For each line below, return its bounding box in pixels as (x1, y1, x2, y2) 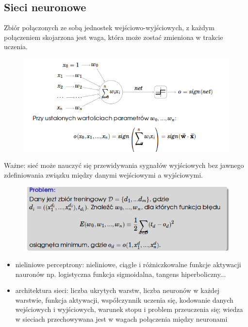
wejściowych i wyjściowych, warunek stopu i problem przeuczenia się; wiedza (15, 304, 243, 314)
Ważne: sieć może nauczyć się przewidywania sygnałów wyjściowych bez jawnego (4, 160, 244, 170)
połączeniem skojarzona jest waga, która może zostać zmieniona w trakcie (4, 32, 223, 42)
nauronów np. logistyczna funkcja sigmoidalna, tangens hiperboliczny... (15, 269, 226, 279)
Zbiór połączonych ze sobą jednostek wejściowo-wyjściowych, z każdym (4, 22, 215, 33)
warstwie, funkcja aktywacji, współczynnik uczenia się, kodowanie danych (15, 294, 233, 305)
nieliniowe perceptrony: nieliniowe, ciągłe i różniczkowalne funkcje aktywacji (15, 259, 241, 270)
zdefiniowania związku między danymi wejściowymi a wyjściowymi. (4, 169, 203, 180)
